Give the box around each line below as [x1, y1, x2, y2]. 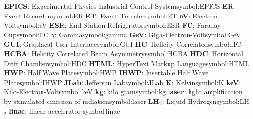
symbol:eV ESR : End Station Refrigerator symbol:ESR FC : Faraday [16, 20, 221, 30]
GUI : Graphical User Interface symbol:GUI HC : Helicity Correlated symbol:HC [4, 39, 241, 49]
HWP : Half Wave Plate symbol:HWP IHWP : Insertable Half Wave [4, 68, 209, 78]
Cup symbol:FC [4, 29, 49, 39]
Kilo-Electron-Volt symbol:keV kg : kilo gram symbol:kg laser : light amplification [4, 86, 243, 97]
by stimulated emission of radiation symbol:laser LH [4, 96, 159, 106]
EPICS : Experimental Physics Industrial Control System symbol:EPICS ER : [4, 1, 235, 11]
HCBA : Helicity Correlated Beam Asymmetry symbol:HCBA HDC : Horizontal [4, 48, 243, 58]
